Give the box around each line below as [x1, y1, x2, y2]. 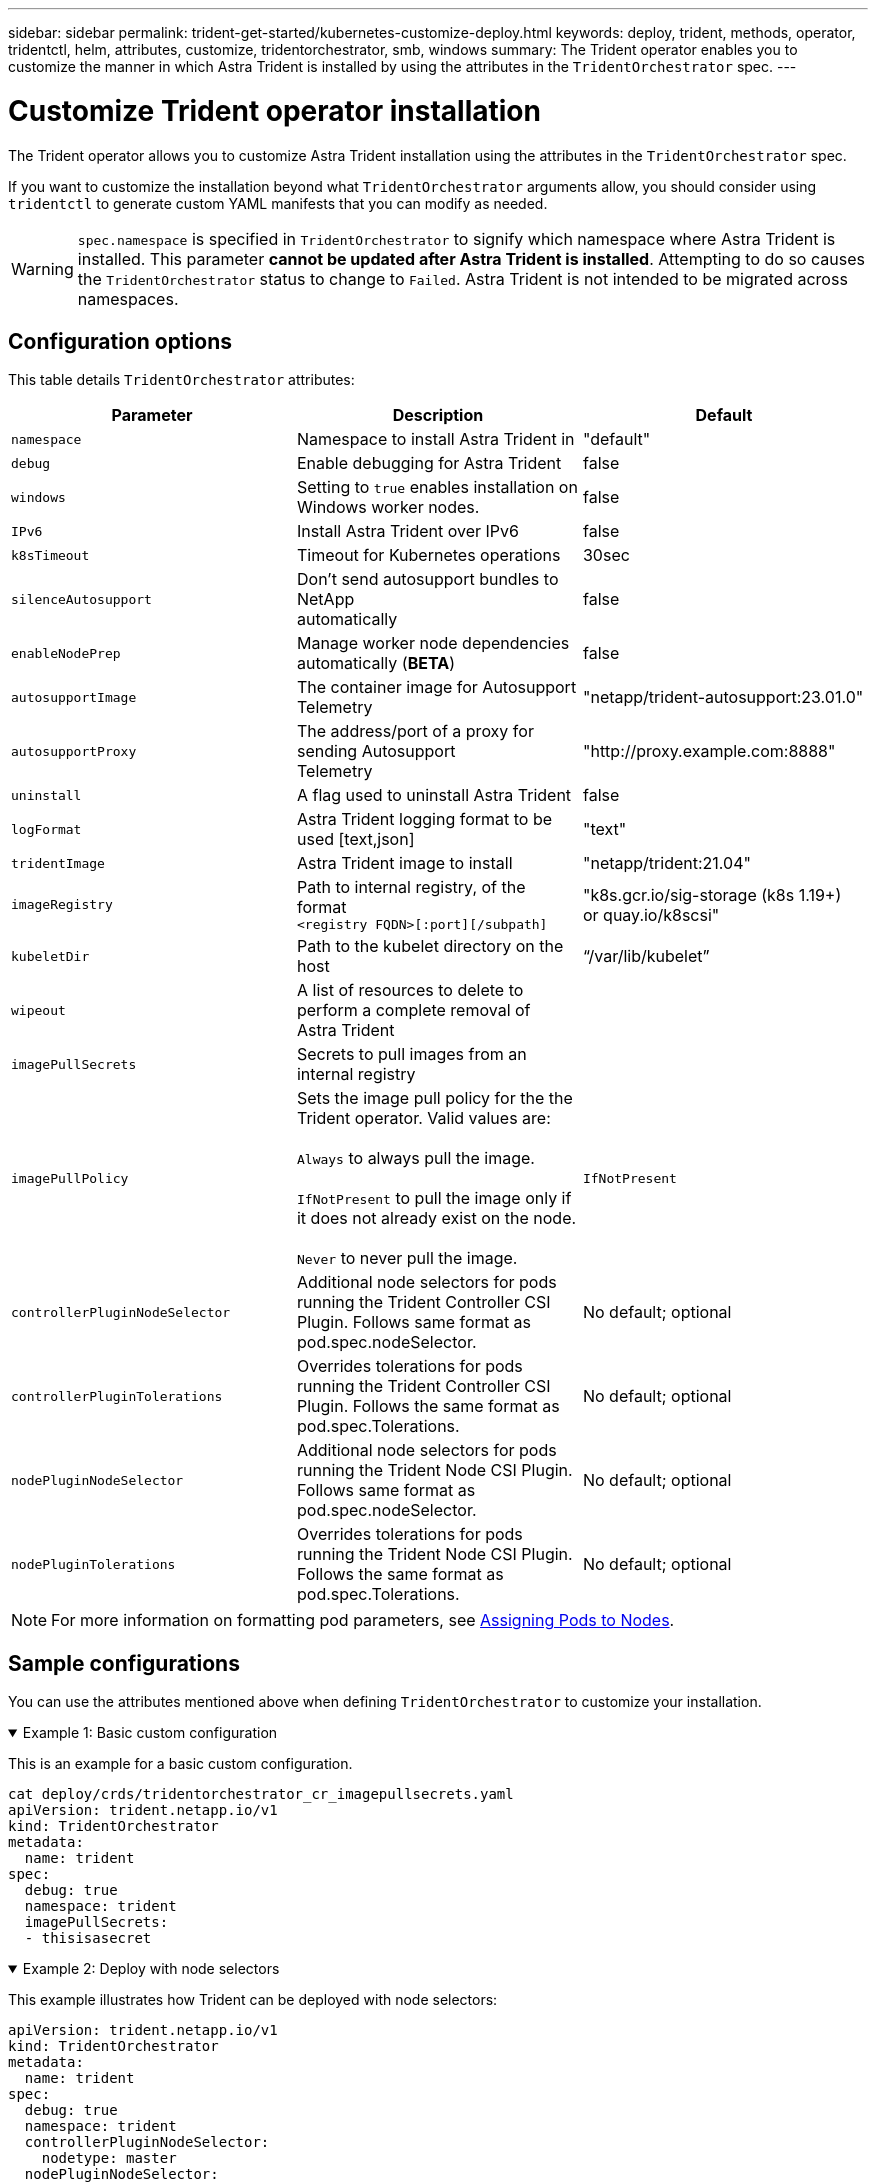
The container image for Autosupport [296, 677, 577, 698]
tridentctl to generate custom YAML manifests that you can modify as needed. [8, 194, 548, 212]
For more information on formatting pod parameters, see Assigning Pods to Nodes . [51, 1610, 675, 1631]
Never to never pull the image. [296, 1248, 518, 1269]
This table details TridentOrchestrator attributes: [8, 371, 355, 389]
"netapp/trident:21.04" [582, 853, 751, 874]
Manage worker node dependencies [296, 633, 570, 654]
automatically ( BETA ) [296, 653, 456, 674]
